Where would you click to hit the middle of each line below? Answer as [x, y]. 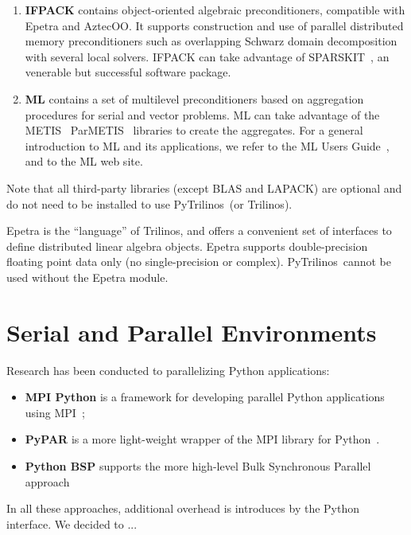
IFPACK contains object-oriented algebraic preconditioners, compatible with [215, 10]
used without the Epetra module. [87, 277]
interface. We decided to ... [72, 523]
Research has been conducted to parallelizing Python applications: [168, 370]
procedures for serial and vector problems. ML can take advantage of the [202, 114]
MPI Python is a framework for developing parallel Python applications [205, 397]
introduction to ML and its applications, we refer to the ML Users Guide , [207, 145]
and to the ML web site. [84, 161]
